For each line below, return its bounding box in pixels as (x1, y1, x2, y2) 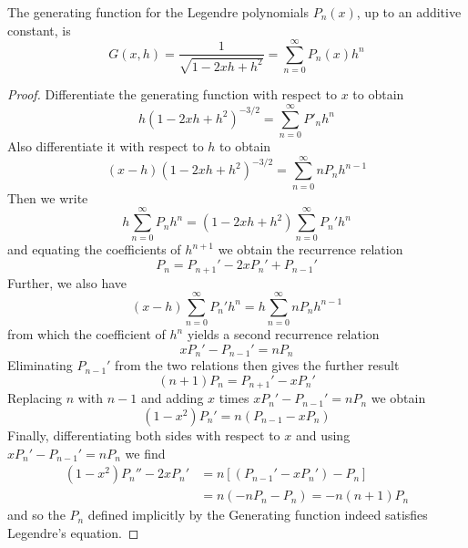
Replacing (7, 388, 63, 408)
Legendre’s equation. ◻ (7, 522, 139, 542)
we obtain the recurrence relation (218, 240, 403, 259)
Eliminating (7, 356, 73, 375)
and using (295, 425, 351, 444)
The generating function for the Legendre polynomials (7, 3, 309, 21)
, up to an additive (356, 3, 462, 21)
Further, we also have (7, 273, 127, 292)
